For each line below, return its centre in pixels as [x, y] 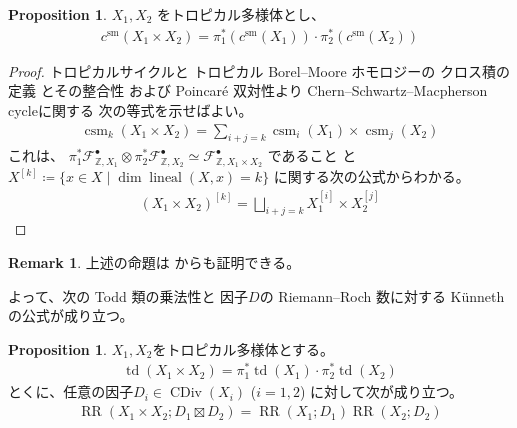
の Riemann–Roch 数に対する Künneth [382, 295]
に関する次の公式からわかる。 [371, 176]
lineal [165, 178]
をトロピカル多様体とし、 [241, 14]
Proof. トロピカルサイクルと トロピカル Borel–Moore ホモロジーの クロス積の [259, 70]
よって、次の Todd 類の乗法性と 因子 [128, 295]
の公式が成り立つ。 [71, 315]
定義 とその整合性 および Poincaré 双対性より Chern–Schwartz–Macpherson [248, 90]
